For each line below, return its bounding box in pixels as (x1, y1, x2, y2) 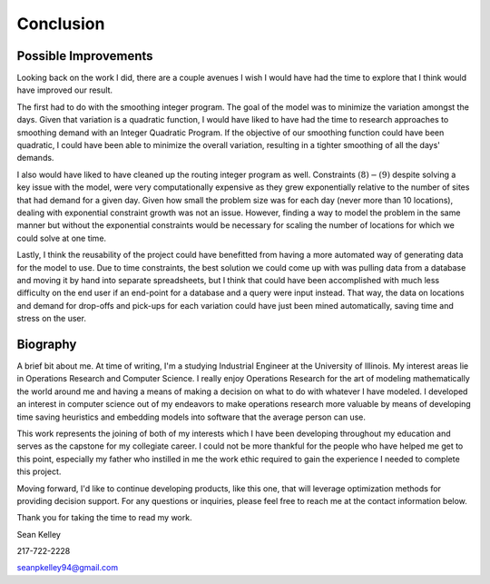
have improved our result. (16, 84, 113, 95)
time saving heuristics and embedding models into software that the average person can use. (16, 411, 367, 422)
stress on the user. (16, 313, 86, 324)
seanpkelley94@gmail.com (16, 562, 118, 573)
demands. (16, 153, 54, 163)
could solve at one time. (16, 233, 107, 243)
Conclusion (16, 14, 105, 34)
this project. (16, 466, 62, 477)
